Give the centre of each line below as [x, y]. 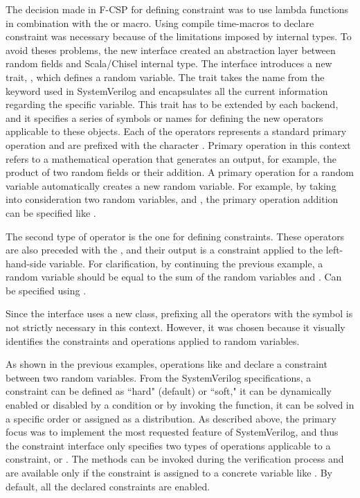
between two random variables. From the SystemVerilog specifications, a [159, 377]
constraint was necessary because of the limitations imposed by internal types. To [179, 36]
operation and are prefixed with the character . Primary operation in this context [178, 144]
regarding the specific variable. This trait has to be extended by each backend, [172, 104]
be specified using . [46, 290]
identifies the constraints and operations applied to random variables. [153, 340]
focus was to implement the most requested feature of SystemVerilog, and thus [172, 432]
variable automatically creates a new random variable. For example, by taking [171, 185]
